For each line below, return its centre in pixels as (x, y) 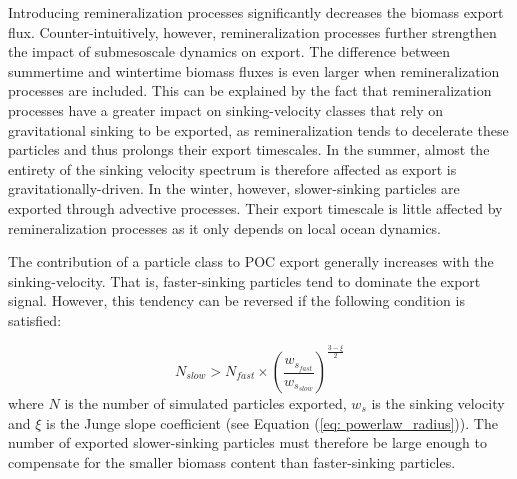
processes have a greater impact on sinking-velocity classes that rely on (226, 109)
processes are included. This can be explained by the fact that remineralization (250, 90)
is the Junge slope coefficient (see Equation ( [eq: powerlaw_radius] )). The (272, 422)
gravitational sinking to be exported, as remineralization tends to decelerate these (258, 129)
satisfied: (35, 319)
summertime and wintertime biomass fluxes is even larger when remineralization (254, 70)
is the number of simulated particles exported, (205, 403)
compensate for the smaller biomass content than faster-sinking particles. (232, 461)
